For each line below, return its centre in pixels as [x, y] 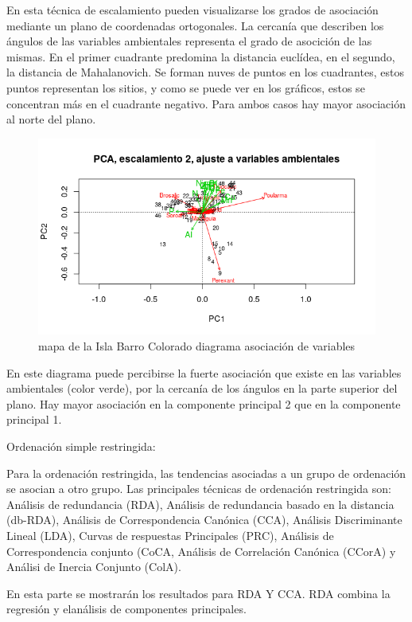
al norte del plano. [51, 119]
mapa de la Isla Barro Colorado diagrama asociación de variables [197, 346]
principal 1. [34, 419]
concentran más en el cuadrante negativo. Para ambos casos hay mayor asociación [206, 103]
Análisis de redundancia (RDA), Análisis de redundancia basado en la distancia [200, 504]
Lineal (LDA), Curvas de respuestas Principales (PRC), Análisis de [170, 536]
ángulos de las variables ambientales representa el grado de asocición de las [189, 41]
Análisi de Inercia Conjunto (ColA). [94, 567]
